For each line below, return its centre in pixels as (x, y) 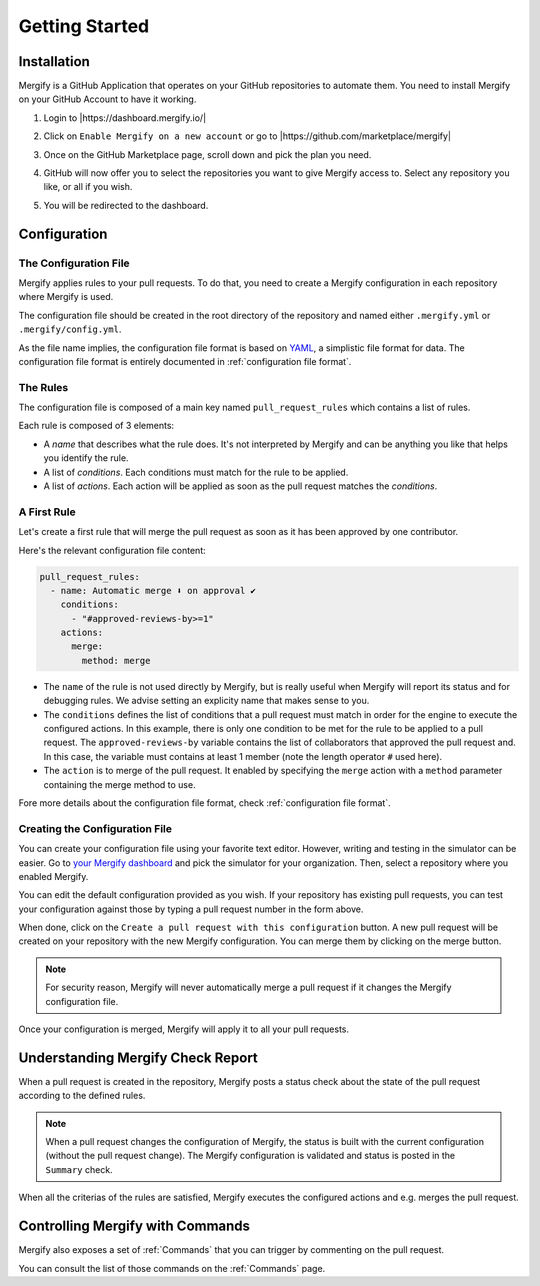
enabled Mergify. (53, 876)
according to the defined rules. (82, 1096)
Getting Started (84, 26)
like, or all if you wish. (88, 187)
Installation (54, 61)
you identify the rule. (86, 458)
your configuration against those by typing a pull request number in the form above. (191, 909)
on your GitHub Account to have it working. (107, 99)
